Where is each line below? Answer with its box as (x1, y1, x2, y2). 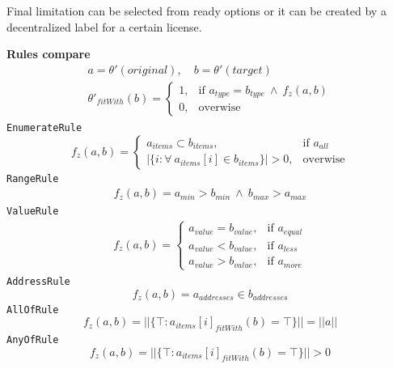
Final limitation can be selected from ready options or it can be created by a (6, 2, 387, 19)
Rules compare (6, 45, 91, 62)
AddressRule (6, 275, 70, 287)
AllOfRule (6, 303, 59, 316)
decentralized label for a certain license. (6, 18, 202, 35)
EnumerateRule (6, 121, 82, 134)
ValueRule (6, 206, 59, 218)
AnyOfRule (6, 333, 59, 346)
